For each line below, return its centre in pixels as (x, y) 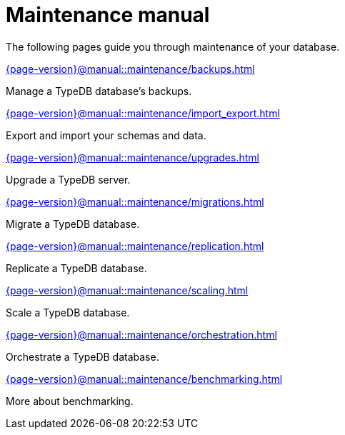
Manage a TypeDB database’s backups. (99, 91)
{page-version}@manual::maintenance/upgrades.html (132, 157)
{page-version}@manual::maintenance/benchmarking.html (144, 379)
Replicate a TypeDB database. (76, 268)
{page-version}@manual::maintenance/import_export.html (143, 113)
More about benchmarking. (70, 401)
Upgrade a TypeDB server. (68, 179)
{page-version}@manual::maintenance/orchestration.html (141, 334)
